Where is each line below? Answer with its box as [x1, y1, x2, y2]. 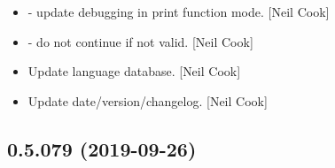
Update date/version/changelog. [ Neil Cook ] [27, 91, 268, 110]
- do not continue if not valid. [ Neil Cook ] [27, 32, 253, 50]
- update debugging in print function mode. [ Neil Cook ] [27, 3, 330, 20]
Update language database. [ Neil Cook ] [27, 62, 241, 80]
